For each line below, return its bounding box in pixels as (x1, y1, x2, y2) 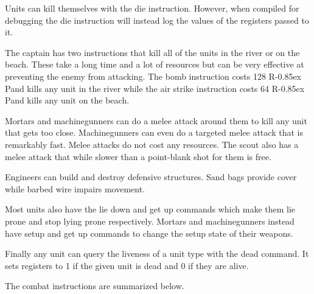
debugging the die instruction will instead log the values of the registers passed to (5, 13, 309, 26)
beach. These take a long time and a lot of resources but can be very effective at (5, 58, 304, 71)
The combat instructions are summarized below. (5, 279, 184, 292)
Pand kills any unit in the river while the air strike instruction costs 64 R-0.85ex (5, 82, 305, 94)
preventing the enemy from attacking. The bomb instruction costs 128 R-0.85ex (5, 69, 302, 82)
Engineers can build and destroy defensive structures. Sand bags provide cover (5, 170, 297, 183)
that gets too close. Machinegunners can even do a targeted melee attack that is (5, 126, 303, 139)
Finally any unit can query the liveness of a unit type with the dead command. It (5, 247, 309, 260)
